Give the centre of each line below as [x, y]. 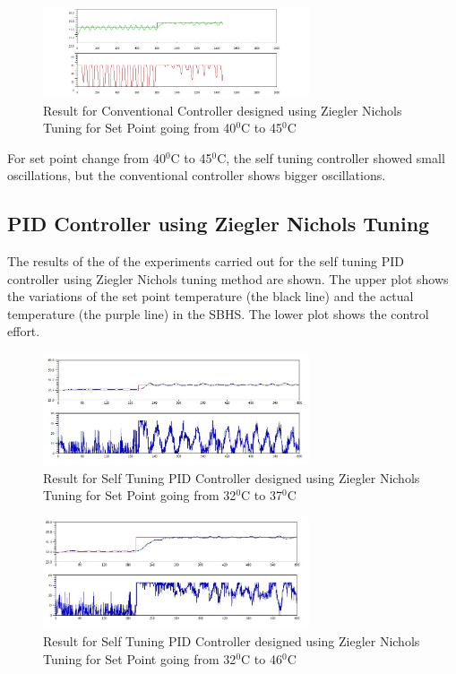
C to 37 [262, 495]
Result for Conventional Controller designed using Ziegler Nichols [223, 110]
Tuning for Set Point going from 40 [140, 128]
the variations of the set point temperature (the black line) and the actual [211, 296]
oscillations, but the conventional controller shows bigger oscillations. [197, 175]
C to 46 [262, 659]
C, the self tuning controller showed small [331, 157]
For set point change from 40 [86, 157]
